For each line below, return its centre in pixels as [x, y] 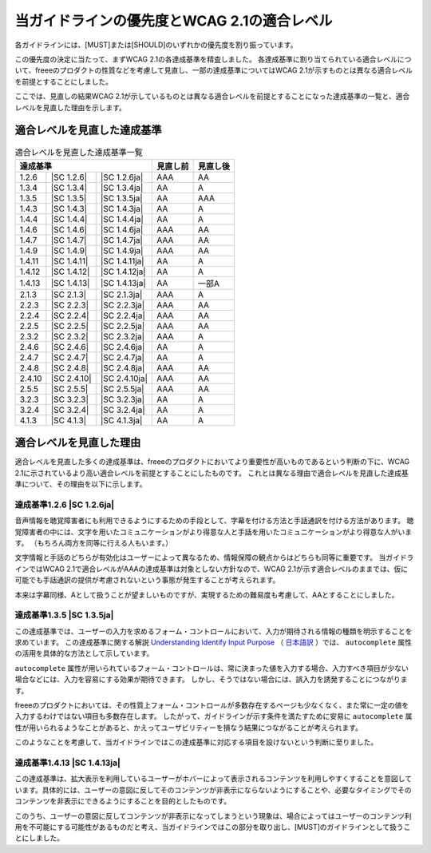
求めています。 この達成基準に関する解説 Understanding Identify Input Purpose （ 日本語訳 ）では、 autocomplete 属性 [214, 642]
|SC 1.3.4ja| [122, 188]
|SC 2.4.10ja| [124, 378]
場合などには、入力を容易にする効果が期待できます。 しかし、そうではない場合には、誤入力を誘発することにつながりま [211, 680]
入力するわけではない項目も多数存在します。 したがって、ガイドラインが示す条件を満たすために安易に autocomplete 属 [214, 716]
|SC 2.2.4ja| [123, 315]
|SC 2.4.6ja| [123, 347]
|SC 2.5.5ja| [122, 389]
